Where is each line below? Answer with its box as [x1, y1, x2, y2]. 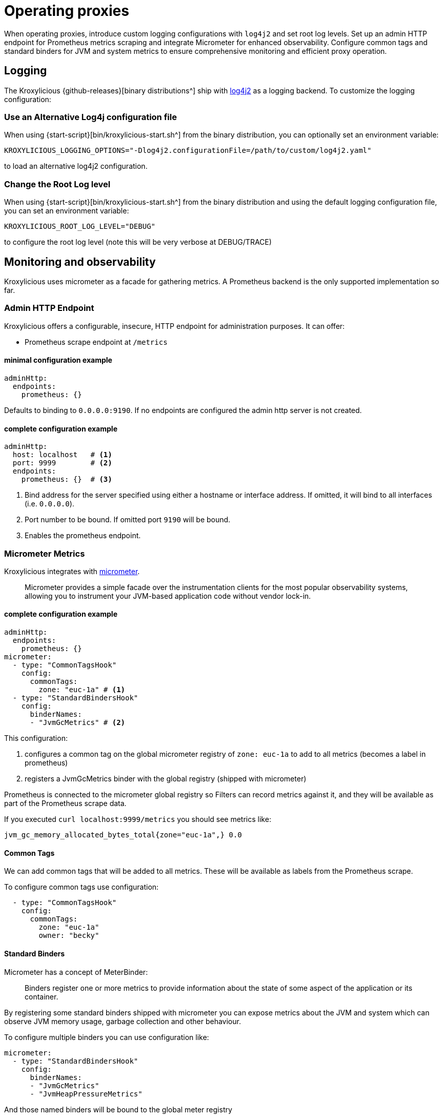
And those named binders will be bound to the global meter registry [4, 1105, 232, 1114]
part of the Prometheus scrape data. [4, 799, 127, 808]
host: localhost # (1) [12, 450, 112, 459]
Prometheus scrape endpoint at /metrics [25, 337, 168, 346]
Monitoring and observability [4, 255, 156, 268]
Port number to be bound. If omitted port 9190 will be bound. [25, 515, 231, 524]
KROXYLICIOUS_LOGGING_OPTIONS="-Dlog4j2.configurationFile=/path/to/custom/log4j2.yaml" [4, 146, 372, 155]
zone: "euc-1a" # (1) [38, 685, 126, 694]
